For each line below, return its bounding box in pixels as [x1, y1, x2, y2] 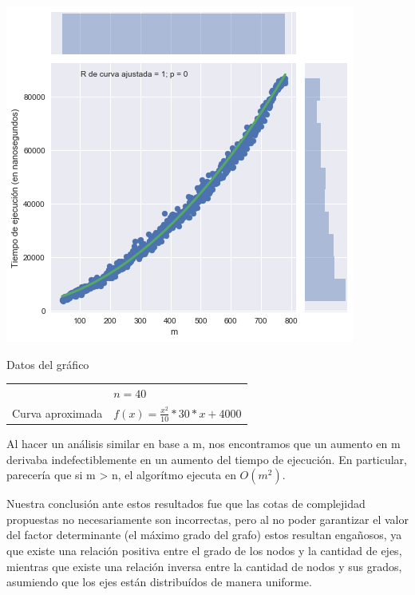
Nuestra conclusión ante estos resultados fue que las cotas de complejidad [6, 495, 366, 512]
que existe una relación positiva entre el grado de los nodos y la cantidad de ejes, [6, 542, 402, 559]
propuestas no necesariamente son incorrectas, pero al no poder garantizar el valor [6, 510, 409, 527]
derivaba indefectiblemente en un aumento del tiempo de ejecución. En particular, [6, 450, 407, 467]
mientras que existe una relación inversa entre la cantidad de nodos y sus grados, [6, 557, 402, 574]
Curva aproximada [12, 404, 103, 421]
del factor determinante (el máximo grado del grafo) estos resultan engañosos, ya [6, 526, 402, 543]
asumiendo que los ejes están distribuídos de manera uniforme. [6, 573, 312, 590]
